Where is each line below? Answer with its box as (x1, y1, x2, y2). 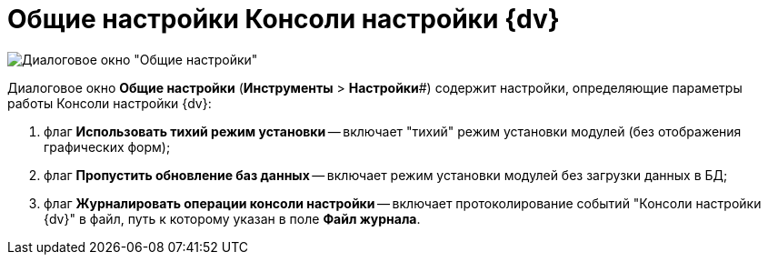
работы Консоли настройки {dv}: (7, 95, 212, 111)
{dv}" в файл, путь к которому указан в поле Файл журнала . (44, 210, 421, 227)
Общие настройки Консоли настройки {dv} (7, 4, 560, 35)
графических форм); (44, 138, 171, 155)
